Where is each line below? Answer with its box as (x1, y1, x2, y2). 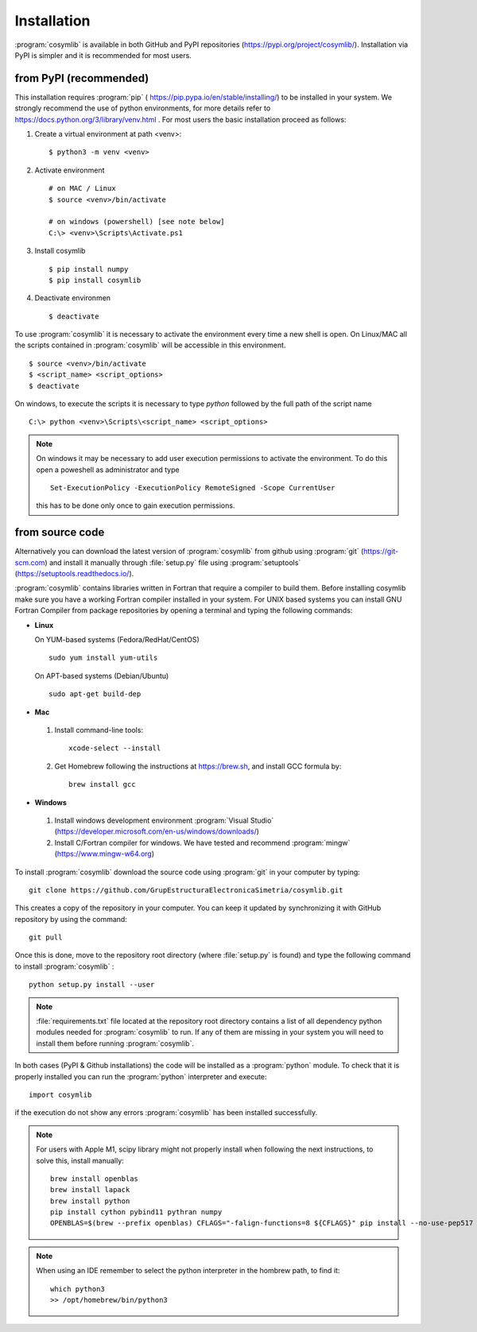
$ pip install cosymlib (48, 275, 142, 285)
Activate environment (34, 165, 105, 175)
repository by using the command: (14, 914, 127, 923)
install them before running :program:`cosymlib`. (36, 1038, 195, 1048)
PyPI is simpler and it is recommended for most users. (14, 50, 192, 60)
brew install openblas (50, 1174, 139, 1183)
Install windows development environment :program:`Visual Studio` (54, 815, 274, 825)
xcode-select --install (68, 744, 161, 753)
